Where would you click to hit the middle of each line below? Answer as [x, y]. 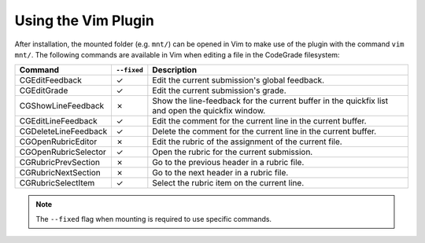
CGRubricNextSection [60, 173]
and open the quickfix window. [209, 111]
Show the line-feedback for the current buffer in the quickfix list [270, 101]
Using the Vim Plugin [85, 20]
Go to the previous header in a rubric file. [228, 163]
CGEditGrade [44, 90]
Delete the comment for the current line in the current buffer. [264, 131]
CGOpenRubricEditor [58, 142]
